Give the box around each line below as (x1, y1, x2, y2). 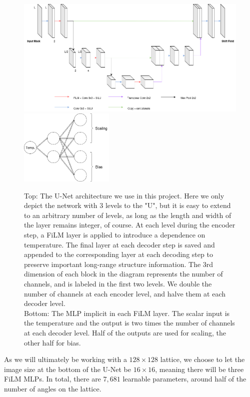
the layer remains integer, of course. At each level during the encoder (24, 219, 235, 230)
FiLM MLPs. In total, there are (4, 373, 101, 384)
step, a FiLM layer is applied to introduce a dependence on (24, 229, 205, 240)
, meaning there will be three (155, 363, 244, 374)
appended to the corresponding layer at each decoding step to (24, 249, 213, 259)
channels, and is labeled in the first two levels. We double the (24, 278, 212, 288)
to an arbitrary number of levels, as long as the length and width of (24, 209, 231, 220)
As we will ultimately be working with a (4, 354, 127, 364)
